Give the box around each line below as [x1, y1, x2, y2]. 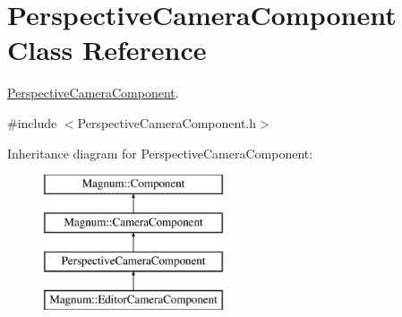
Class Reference [7, 31, 207, 68]
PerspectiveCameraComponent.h [77, 113, 257, 132]
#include [7, 113, 57, 132]
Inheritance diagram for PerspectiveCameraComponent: [7, 143, 313, 162]
